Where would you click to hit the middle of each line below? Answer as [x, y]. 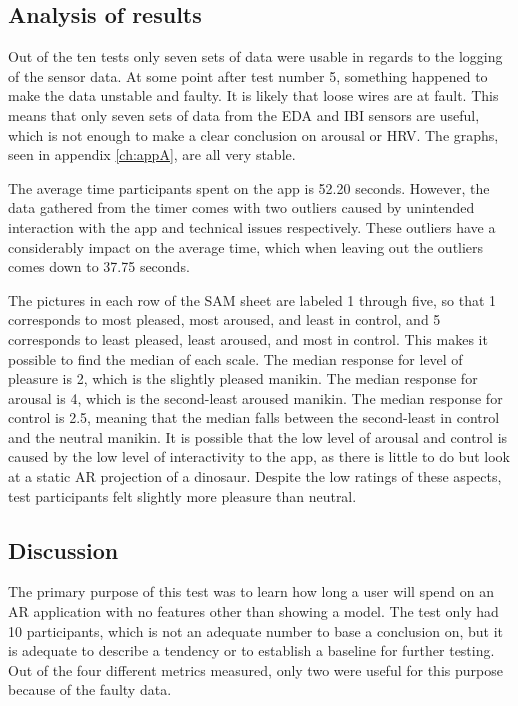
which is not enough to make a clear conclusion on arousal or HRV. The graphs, [253, 134]
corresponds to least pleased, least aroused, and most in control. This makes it [248, 338]
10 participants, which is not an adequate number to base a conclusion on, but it [256, 630]
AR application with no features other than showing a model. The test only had [253, 611]
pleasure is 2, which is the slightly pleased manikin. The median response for [243, 378]
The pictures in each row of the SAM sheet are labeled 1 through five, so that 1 [252, 299]
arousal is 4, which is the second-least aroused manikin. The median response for [255, 397]
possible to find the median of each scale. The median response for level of [235, 358]
